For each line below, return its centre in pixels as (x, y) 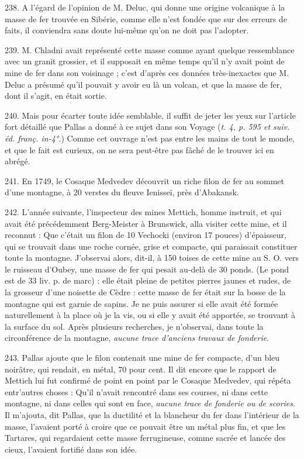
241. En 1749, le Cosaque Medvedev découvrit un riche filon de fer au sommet (145, 180)
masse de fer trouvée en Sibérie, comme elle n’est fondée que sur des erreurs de (146, 18)
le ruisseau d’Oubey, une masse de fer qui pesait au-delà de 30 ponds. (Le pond (147, 269)
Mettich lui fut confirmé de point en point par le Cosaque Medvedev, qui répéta (148, 380)
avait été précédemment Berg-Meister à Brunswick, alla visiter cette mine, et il (146, 223)
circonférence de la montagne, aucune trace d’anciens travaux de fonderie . (137, 338)
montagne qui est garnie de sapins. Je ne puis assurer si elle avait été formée (141, 303)
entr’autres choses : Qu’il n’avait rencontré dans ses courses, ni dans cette (137, 391)
